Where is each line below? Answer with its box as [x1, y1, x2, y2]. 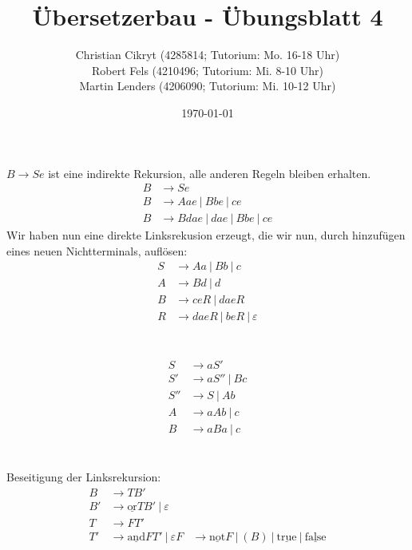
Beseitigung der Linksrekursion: [6, 469, 161, 485]
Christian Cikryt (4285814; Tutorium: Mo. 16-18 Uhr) [75, 46, 340, 63]
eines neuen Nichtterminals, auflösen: [6, 242, 188, 259]
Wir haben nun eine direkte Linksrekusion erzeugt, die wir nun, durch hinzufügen [6, 227, 406, 243]
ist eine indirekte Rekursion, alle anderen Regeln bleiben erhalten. [48, 164, 371, 181]
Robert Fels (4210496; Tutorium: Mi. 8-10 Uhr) [92, 61, 323, 78]
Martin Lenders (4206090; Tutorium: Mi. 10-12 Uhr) [79, 77, 336, 94]
